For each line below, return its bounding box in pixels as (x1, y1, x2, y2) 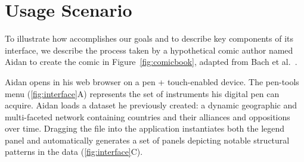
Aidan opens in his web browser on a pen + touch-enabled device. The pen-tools (5, 75, 299, 88)
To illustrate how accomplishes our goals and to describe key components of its (5, 32, 294, 45)
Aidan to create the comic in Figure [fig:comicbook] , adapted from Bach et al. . (5, 55, 297, 68)
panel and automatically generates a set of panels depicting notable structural (5, 133, 290, 146)
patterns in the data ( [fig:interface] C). (5, 145, 143, 158)
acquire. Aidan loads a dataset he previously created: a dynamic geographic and (5, 99, 297, 111)
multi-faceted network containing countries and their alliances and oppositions (5, 110, 290, 123)
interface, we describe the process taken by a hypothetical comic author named (5, 43, 293, 56)
